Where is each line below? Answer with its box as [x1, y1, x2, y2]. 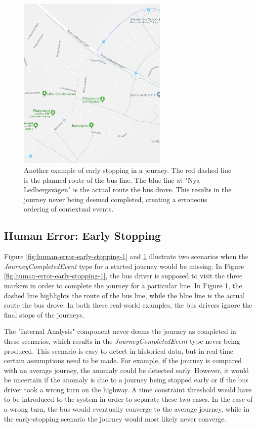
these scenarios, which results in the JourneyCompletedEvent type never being [4, 335, 240, 346]
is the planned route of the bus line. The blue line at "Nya [24, 174, 200, 185]
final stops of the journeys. [4, 309, 85, 320]
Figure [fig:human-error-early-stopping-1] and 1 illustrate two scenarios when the [4, 251, 249, 262]
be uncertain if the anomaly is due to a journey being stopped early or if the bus [4, 374, 249, 385]
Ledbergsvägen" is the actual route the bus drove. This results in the [24, 184, 232, 195]
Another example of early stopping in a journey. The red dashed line [24, 165, 231, 175]
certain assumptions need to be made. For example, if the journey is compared [4, 355, 242, 366]
